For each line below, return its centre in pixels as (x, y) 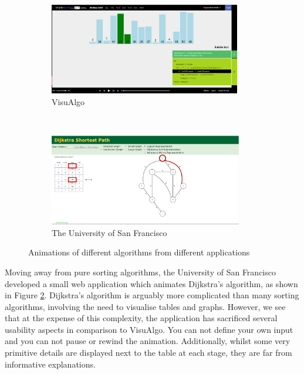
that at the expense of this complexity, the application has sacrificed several (141, 318)
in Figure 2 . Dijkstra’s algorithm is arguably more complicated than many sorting (152, 295)
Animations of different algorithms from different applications (139, 252)
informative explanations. (50, 364)
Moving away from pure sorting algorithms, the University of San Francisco (140, 272)
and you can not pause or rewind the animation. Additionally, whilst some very (148, 341)
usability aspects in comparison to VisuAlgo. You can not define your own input (149, 329)
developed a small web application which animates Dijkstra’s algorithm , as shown (151, 283)
